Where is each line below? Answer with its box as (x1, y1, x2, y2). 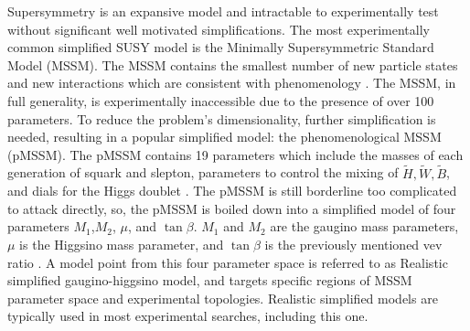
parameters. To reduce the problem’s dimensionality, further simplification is (7, 109, 436, 128)
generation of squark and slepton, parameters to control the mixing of (7, 163, 399, 182)
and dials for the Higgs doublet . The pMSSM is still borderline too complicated (7, 181, 457, 200)
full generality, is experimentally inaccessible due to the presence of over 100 (7, 91, 434, 110)
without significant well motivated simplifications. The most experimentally (7, 19, 430, 38)
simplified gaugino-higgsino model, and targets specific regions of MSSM (7, 271, 412, 290)
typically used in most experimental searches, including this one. (7, 306, 369, 326)
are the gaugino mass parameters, (270, 217, 459, 236)
